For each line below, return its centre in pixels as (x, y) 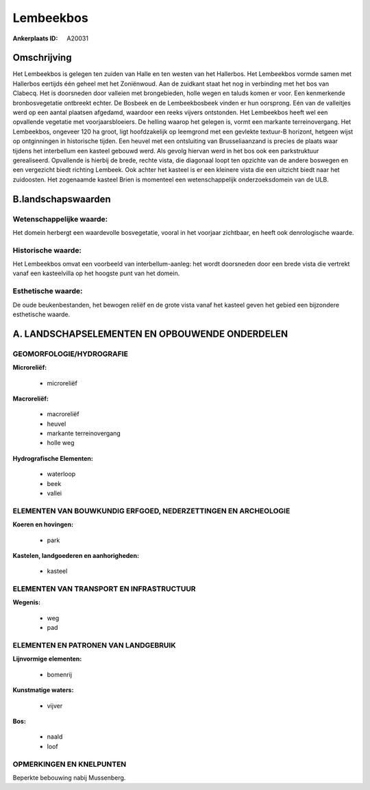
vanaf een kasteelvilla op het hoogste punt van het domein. (96, 273)
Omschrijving (42, 58)
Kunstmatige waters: (43, 690)
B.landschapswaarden (62, 199)
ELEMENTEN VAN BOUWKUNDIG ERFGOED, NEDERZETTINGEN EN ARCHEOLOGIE (151, 511)
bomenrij (59, 674)
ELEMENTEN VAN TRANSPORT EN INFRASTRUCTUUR (104, 589)
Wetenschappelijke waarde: (60, 219)
